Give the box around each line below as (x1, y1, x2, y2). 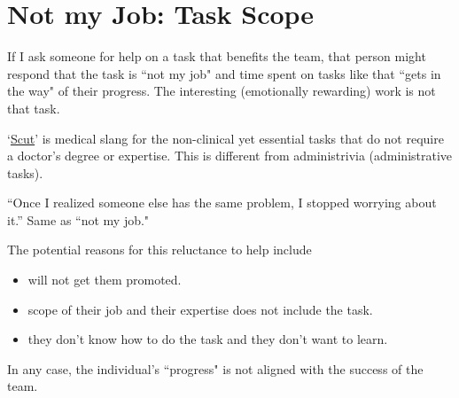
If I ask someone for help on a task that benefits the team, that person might (7, 47, 426, 66)
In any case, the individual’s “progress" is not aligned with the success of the (7, 359, 424, 378)
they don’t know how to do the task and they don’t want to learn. (27, 330, 388, 348)
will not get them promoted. (27, 270, 182, 289)
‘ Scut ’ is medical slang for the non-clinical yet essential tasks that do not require (7, 129, 444, 147)
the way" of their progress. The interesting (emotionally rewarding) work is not (7, 82, 436, 100)
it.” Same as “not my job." (7, 210, 150, 229)
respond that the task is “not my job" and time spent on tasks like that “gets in (7, 64, 441, 82)
